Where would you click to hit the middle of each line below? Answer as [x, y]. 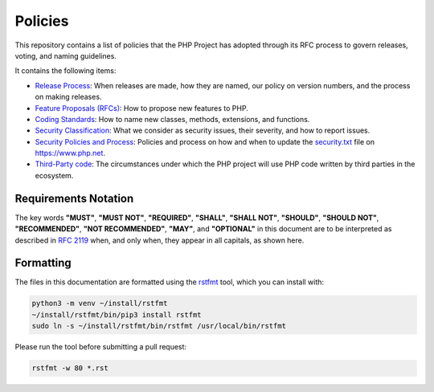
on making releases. [68, 97]
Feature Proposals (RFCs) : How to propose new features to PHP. [141, 108]
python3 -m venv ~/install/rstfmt [100, 304]
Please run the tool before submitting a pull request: [101, 347]
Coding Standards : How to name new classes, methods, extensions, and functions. [172, 119]
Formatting [43, 263]
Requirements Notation [74, 198]
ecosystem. [54, 175]
